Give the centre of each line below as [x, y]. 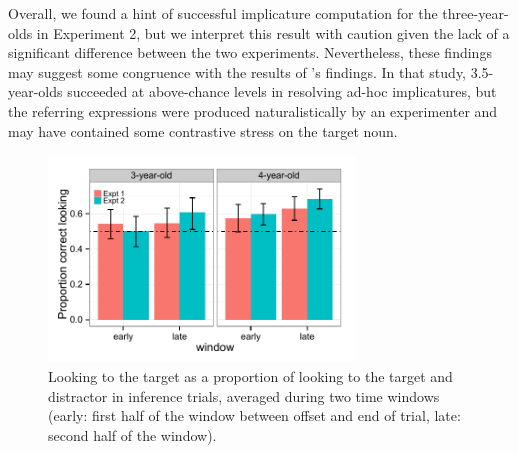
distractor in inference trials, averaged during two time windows [244, 395]
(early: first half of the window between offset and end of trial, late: [254, 415]
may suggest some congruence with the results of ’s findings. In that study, [237, 71]
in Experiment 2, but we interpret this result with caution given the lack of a [273, 32]
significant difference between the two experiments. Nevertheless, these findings [250, 52]
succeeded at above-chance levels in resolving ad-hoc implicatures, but [282, 91]
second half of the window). [132, 434]
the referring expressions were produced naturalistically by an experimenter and [253, 110]
